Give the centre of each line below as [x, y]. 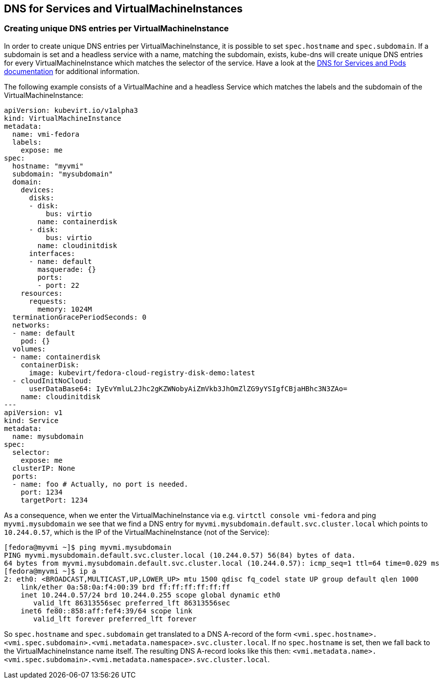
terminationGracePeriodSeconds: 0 [79, 317]
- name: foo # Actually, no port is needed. [100, 484]
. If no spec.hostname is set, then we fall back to [349, 642]
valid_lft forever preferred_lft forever [115, 619]
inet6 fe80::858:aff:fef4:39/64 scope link [107, 611]
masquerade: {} [67, 269]
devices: [37, 190]
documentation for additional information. [72, 71]
